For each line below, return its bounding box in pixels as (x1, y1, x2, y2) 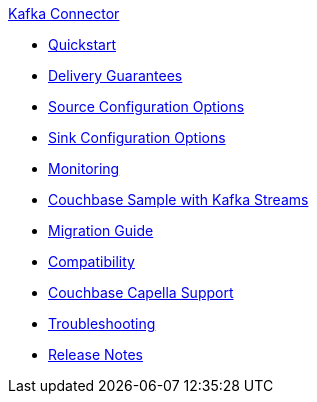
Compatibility (48, 253, 135, 270)
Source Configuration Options (48, 98, 245, 115)
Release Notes (48, 346, 143, 363)
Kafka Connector (8, 5, 120, 22)
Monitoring (48, 160, 120, 177)
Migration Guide (48, 222, 154, 239)
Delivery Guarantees (48, 67, 183, 84)
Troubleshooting (48, 315, 156, 332)
